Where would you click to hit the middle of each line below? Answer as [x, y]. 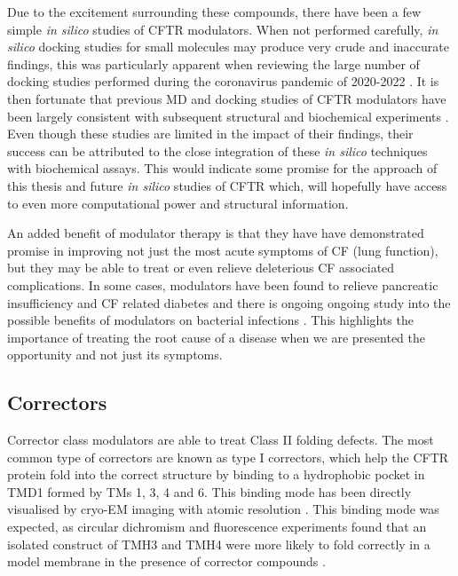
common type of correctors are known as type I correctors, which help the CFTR [228, 457]
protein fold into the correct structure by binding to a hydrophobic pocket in [216, 474]
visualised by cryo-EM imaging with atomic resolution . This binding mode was [223, 509]
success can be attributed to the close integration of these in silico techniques [217, 150]
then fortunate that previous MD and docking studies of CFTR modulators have [227, 98]
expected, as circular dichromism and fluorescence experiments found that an [217, 527]
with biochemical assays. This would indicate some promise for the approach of [222, 168]
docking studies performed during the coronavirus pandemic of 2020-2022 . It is [223, 81]
